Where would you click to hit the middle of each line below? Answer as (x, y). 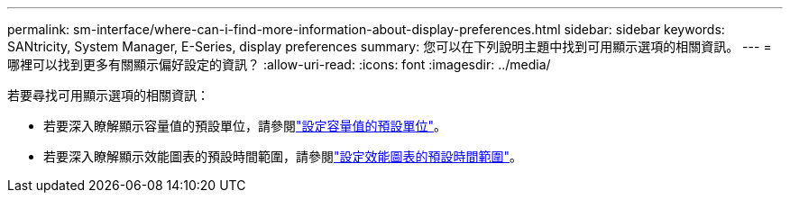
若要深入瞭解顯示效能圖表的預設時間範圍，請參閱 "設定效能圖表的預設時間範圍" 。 (283, 156)
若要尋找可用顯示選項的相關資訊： (108, 95)
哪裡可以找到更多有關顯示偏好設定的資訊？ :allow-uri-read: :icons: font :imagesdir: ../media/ (279, 64)
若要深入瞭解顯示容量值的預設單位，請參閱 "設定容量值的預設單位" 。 (245, 126)
